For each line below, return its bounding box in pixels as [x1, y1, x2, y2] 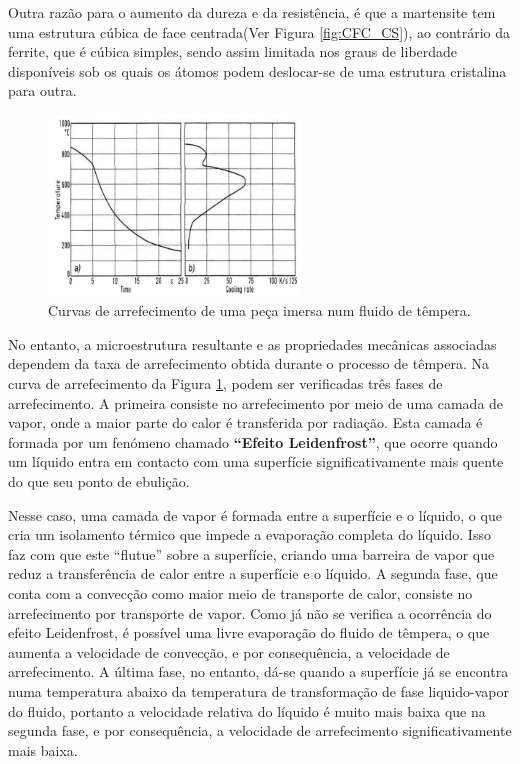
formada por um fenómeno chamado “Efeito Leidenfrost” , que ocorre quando [8, 431, 498, 452]
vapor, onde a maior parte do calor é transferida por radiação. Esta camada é [8, 412, 483, 433]
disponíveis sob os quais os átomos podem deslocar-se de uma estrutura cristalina [8, 60, 507, 81]
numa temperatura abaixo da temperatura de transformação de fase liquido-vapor [8, 680, 509, 701]
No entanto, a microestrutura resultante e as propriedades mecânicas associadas [8, 333, 497, 354]
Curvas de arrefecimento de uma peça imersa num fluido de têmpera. [48, 300, 471, 321]
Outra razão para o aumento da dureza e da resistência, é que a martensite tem [8, 2, 496, 22]
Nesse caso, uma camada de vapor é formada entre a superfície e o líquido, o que [8, 504, 502, 525]
